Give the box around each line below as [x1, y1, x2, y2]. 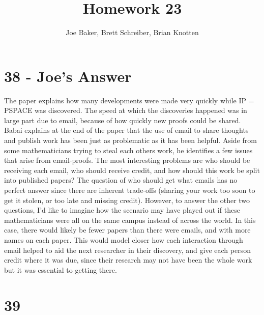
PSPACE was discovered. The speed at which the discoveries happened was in [4, 105, 247, 116]
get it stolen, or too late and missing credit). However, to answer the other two [4, 194, 250, 205]
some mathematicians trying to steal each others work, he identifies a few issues [4, 145, 253, 155]
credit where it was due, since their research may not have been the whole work [4, 254, 252, 265]
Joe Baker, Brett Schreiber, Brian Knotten [66, 27, 199, 38]
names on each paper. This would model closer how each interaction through [4, 234, 243, 245]
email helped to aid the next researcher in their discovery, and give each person [4, 244, 251, 255]
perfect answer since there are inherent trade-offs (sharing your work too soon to [4, 185, 255, 195]
